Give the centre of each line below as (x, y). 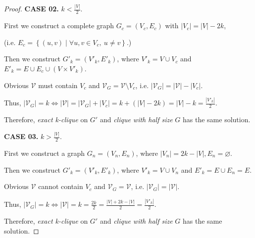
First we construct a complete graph (59, 25)
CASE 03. (21, 136)
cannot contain (61, 186)
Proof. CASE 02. (31, 9)
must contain (58, 85)
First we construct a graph (45, 153)
